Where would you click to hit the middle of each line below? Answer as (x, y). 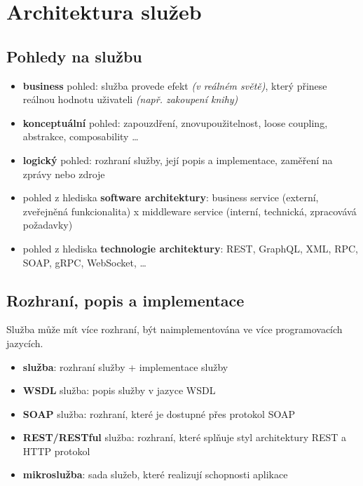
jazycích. (25, 343)
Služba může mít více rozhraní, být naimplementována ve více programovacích (174, 329)
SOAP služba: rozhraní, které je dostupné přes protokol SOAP (159, 413)
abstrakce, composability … (81, 136)
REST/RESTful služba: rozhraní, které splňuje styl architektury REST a (185, 437)
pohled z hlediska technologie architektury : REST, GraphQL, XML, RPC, (190, 248)
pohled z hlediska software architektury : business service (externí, (171, 197)
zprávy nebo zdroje (64, 174)
